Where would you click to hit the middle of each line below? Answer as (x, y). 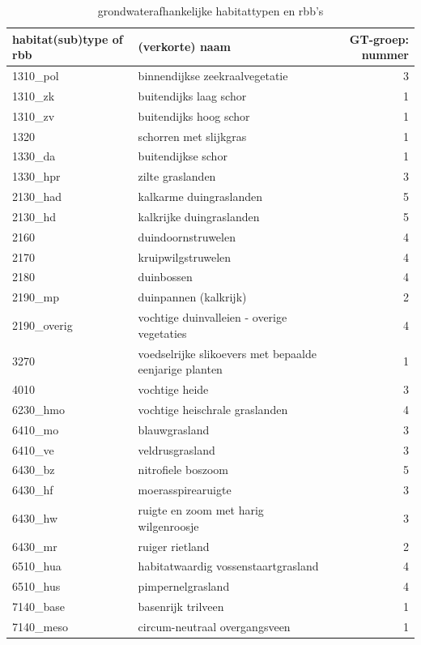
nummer (385, 55)
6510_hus (36, 586)
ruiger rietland (174, 546)
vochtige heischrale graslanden (213, 409)
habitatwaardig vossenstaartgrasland (228, 566)
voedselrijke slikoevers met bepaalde (228, 353)
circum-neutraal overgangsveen (214, 626)
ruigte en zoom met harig (201, 510)
